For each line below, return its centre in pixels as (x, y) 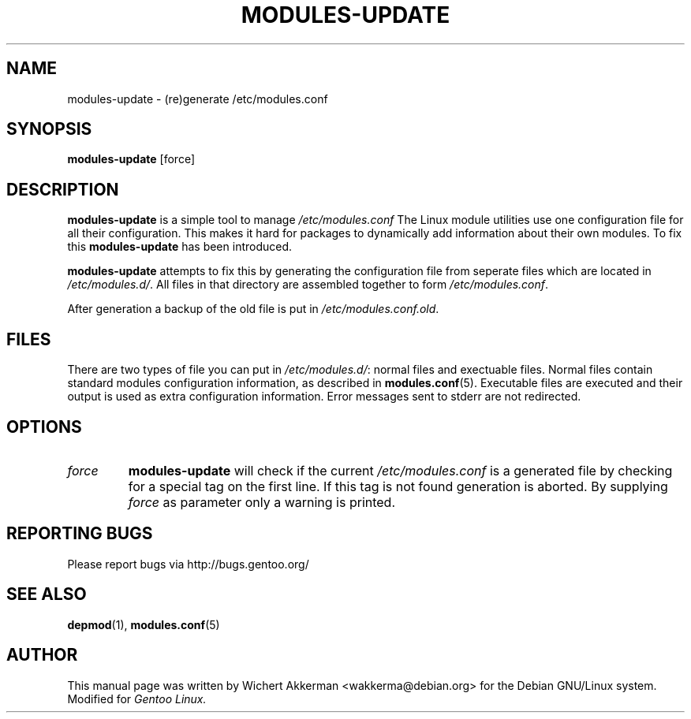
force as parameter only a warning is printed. (262, 502)
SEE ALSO (47, 594)
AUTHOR (42, 655)
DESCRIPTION (63, 189)
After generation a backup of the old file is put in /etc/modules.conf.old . (253, 309)
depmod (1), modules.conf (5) (144, 624)
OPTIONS (44, 427)
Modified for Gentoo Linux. (137, 699)
